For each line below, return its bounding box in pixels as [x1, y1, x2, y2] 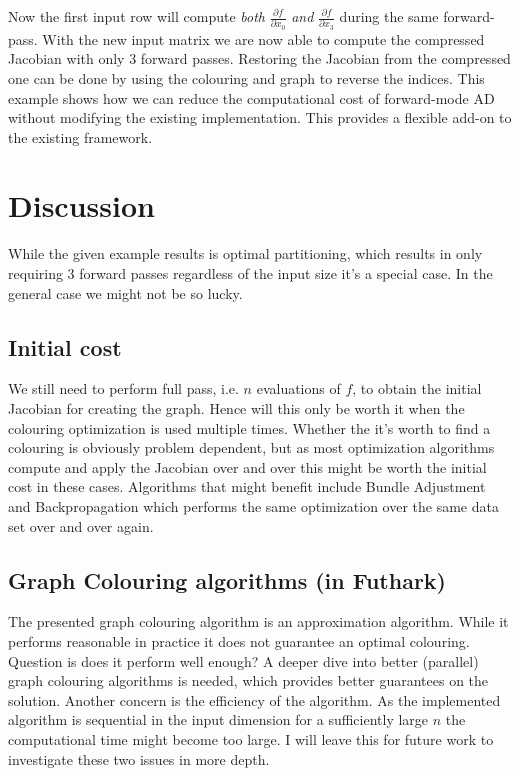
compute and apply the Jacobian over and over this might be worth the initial [8, 456, 487, 477]
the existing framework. [8, 126, 153, 147]
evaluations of [256, 378, 341, 399]
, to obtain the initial [352, 378, 482, 399]
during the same [339, 6, 439, 26]
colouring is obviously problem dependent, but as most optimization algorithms [8, 437, 495, 458]
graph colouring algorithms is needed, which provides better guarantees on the [8, 670, 489, 691]
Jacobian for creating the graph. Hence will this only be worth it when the [8, 397, 465, 418]
